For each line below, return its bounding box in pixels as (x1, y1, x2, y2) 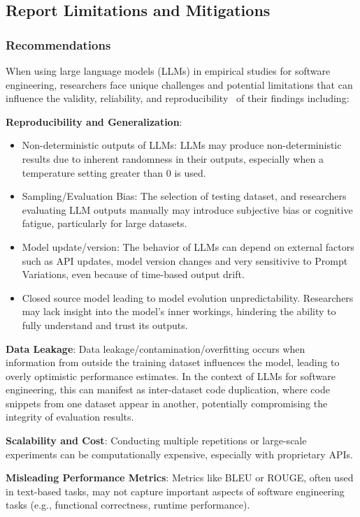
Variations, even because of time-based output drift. (22, 267, 245, 282)
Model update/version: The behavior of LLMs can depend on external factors (22, 239, 354, 254)
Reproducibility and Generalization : (6, 114, 182, 129)
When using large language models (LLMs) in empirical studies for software (6, 64, 331, 78)
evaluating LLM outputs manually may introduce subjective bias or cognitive (22, 202, 353, 217)
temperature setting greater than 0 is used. (22, 165, 206, 180)
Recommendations (6, 36, 111, 53)
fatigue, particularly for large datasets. (22, 216, 187, 231)
